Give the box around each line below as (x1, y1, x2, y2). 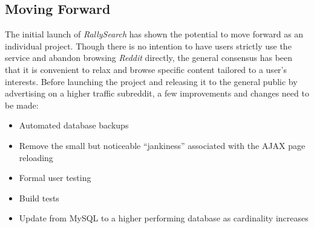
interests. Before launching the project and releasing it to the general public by (5, 75, 298, 87)
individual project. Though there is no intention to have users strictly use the (5, 39, 292, 52)
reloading (19, 151, 53, 163)
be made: (5, 98, 39, 111)
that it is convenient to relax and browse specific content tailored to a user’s (5, 63, 287, 75)
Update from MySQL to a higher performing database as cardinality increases (19, 212, 309, 224)
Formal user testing (19, 171, 91, 184)
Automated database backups (19, 119, 129, 131)
